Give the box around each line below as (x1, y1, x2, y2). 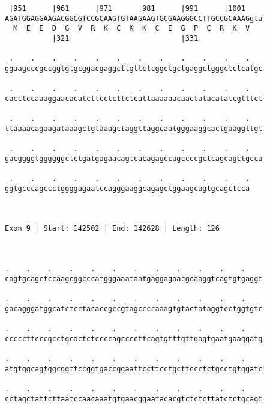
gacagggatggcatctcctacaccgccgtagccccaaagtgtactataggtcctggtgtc (5, 304, 263, 313)
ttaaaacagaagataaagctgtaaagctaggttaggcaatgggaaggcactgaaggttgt (5, 124, 263, 133)
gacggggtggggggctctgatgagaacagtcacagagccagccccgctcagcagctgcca (5, 154, 263, 163)
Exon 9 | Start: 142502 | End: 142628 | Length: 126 (5, 224, 220, 233)
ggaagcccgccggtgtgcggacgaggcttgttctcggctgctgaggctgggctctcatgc (5, 64, 263, 73)
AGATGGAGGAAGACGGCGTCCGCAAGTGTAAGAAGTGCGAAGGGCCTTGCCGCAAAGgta (5, 14, 263, 23)
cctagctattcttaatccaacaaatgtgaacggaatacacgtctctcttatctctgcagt (5, 394, 263, 403)
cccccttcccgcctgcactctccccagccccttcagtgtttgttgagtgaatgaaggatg (5, 334, 263, 343)
